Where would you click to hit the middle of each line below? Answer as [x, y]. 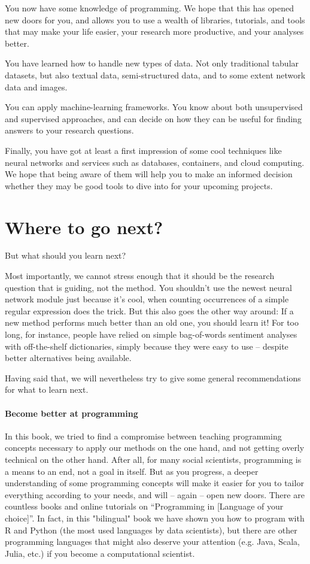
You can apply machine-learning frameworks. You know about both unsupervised [154, 107]
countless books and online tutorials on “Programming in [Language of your [144, 506]
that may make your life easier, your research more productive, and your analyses [154, 31]
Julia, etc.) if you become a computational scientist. [100, 553]
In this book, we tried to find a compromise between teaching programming [143, 436]
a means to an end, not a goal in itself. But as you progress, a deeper [132, 471]
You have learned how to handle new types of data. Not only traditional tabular [152, 63]
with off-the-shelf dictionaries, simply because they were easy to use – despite [147, 346]
